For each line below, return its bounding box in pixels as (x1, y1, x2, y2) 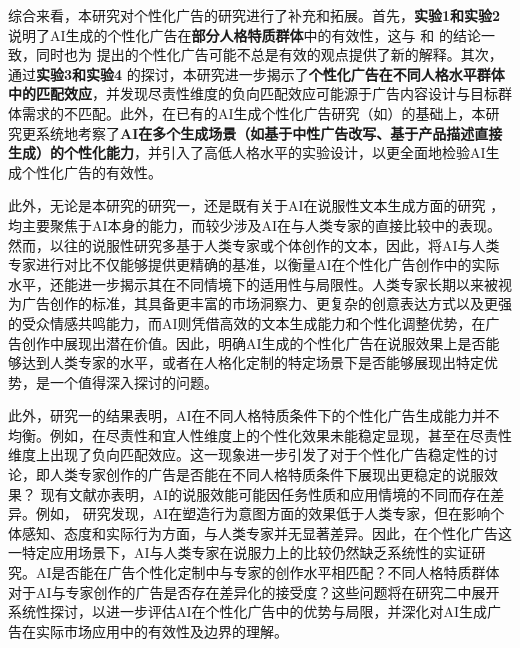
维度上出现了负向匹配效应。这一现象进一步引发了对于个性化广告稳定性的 (8, 444, 484, 465)
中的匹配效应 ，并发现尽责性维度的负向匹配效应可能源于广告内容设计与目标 (8, 83, 498, 104)
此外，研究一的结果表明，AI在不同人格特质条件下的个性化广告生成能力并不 (8, 405, 500, 426)
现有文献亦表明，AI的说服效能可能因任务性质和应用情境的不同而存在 (40, 483, 491, 504)
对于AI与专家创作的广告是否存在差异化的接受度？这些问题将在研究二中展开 (8, 581, 500, 602)
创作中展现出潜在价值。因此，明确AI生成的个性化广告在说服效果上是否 (21, 332, 486, 353)
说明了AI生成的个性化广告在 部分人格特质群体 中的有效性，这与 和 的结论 (8, 24, 481, 45)
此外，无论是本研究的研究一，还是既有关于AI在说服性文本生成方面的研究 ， (8, 195, 505, 216)
